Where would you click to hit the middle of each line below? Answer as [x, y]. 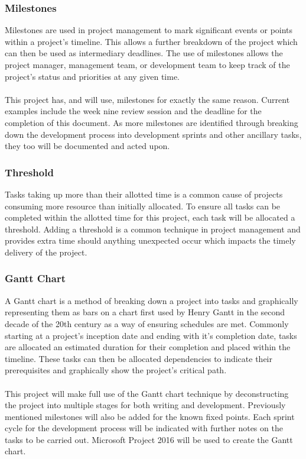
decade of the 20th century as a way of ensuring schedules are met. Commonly [147, 323]
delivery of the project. [46, 252]
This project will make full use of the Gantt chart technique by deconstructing [147, 393]
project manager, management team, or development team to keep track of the [147, 64]
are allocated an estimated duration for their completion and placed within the [148, 347]
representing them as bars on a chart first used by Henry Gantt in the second [145, 312]
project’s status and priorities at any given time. [92, 76]
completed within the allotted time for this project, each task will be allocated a [150, 217]
